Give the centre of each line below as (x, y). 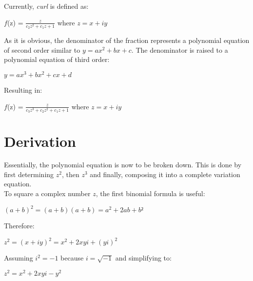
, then (70, 174)
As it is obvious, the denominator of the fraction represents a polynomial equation (127, 40)
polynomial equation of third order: (57, 59)
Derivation (40, 141)
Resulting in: (23, 90)
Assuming (19, 258)
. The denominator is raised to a (180, 50)
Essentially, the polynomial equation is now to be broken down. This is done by (123, 165)
